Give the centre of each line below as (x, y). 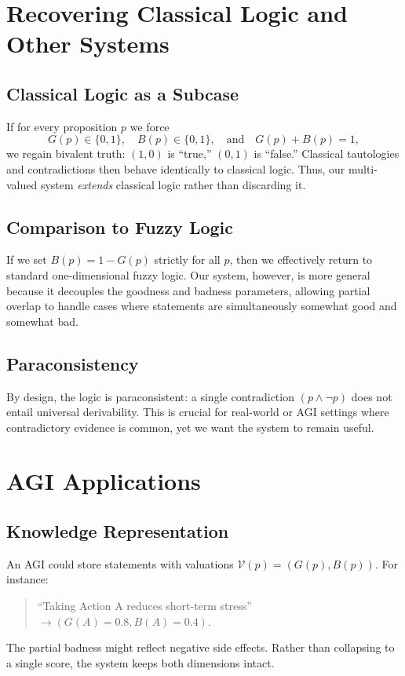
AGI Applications (104, 481)
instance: (27, 579)
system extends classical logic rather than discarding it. (173, 184)
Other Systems (88, 44)
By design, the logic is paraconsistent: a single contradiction (150, 396)
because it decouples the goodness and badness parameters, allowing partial (188, 290)
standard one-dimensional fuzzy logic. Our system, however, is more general (188, 274)
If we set (27, 259)
